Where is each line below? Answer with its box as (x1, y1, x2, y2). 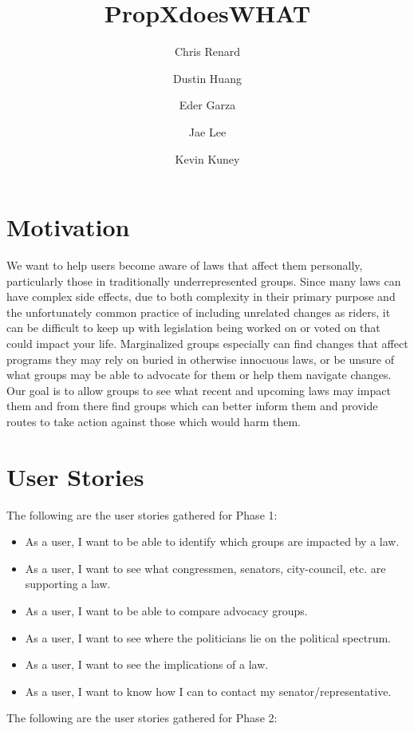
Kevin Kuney (175, 150, 240, 167)
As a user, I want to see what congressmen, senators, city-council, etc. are (25, 559, 386, 576)
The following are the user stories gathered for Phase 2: (6, 709, 278, 726)
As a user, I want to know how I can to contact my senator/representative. (25, 682, 392, 699)
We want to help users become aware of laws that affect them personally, (6, 257, 363, 274)
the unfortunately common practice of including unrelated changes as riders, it (6, 303, 391, 320)
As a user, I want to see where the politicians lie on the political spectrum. (25, 629, 391, 646)
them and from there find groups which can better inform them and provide (6, 397, 378, 414)
